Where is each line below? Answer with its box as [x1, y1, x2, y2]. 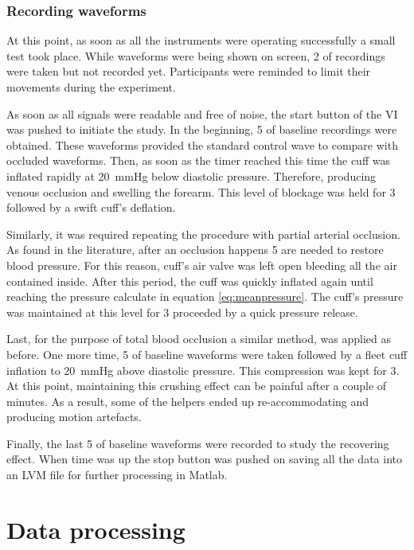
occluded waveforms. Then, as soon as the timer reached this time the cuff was [6, 152, 390, 169]
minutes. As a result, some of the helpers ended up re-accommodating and [6, 392, 369, 409]
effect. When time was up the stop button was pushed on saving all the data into [6, 451, 402, 467]
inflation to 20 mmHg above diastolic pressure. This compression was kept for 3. [6, 361, 400, 378]
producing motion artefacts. [6, 408, 142, 425]
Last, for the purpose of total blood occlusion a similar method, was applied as [6, 330, 392, 347]
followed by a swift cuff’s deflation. [6, 199, 176, 216]
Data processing [6, 513, 186, 545]
